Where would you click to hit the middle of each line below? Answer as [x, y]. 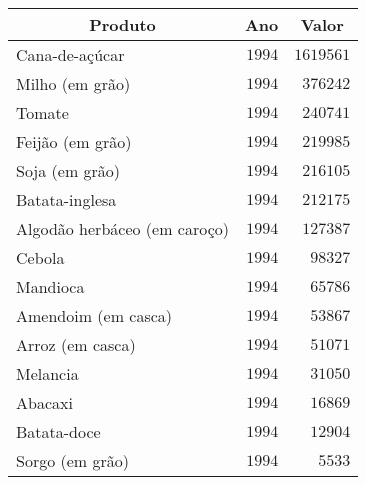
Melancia [47, 373]
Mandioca [50, 286]
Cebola [40, 257]
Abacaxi [44, 402]
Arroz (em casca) [76, 344]
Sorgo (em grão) [72, 460]
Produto [122, 24]
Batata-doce [58, 431]
